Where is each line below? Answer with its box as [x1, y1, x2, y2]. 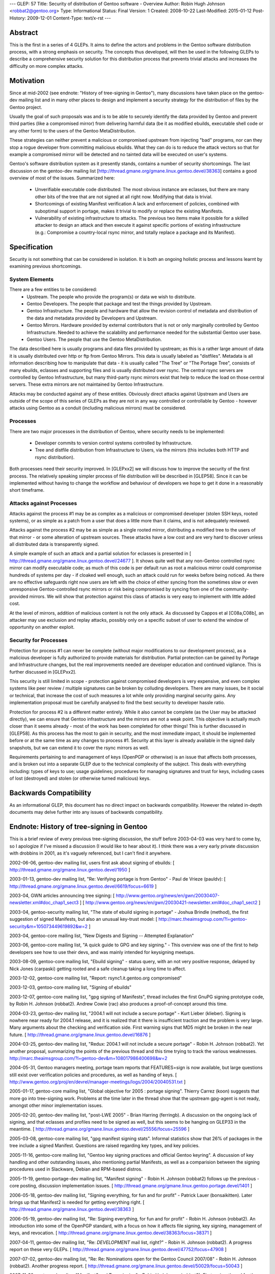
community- [223, 586, 249, 592]
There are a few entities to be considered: [9, 286, 97, 293]
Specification [9, 243, 53, 251]
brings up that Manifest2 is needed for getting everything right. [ [9, 1199, 145, 1205]
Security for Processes [9, 637, 68, 644]
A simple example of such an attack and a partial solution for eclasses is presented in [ [9, 550, 191, 556]
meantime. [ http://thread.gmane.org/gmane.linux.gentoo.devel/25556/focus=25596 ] [9, 1126, 190, 1132]
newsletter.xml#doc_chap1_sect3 [9, 899, 79, 906]
